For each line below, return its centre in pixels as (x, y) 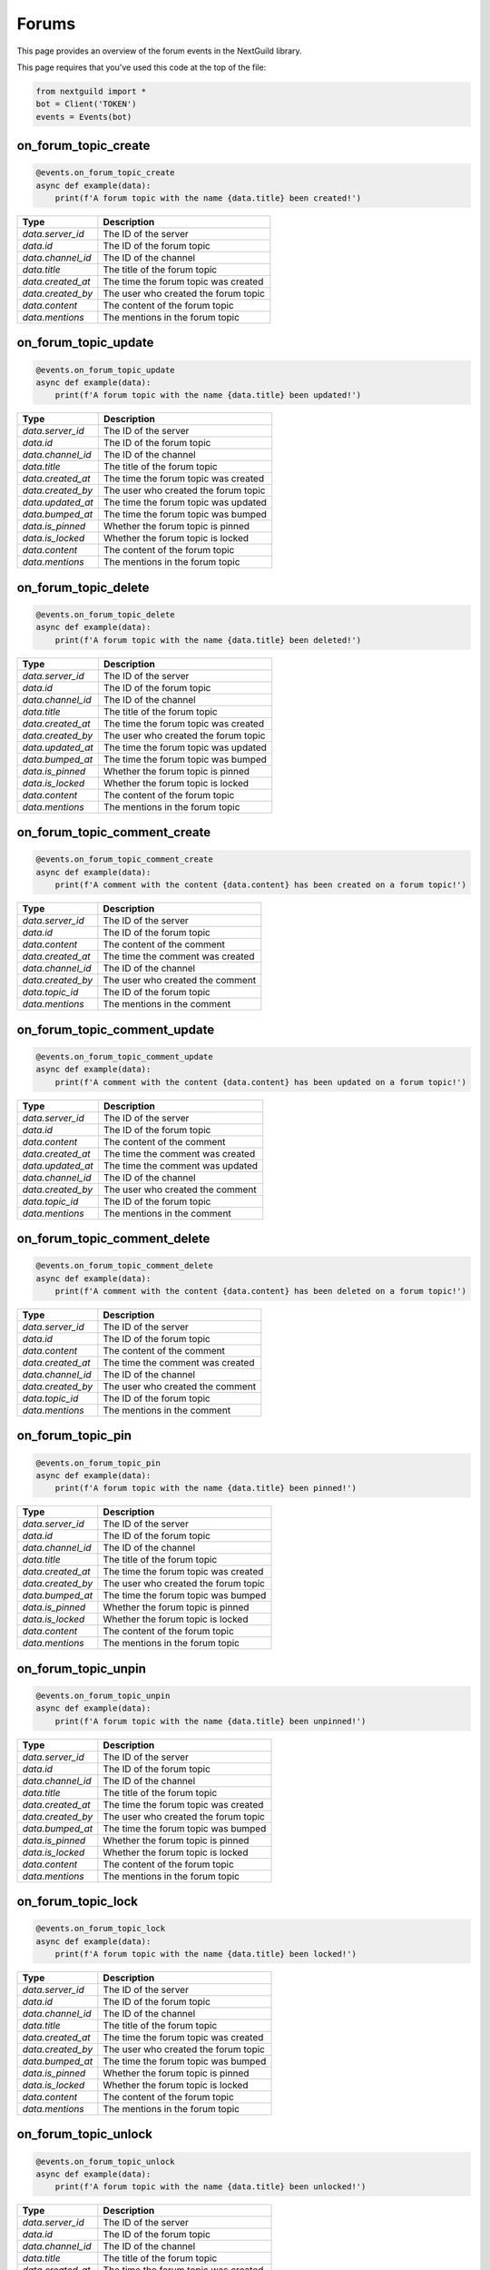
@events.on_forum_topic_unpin (103, 1695)
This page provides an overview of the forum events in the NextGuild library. (160, 51)
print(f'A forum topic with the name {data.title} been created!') (208, 198)
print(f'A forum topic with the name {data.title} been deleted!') (208, 640)
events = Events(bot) (84, 117)
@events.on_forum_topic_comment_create (124, 859)
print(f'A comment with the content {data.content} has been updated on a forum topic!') (261, 1082)
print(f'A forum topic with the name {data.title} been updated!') (208, 395)
